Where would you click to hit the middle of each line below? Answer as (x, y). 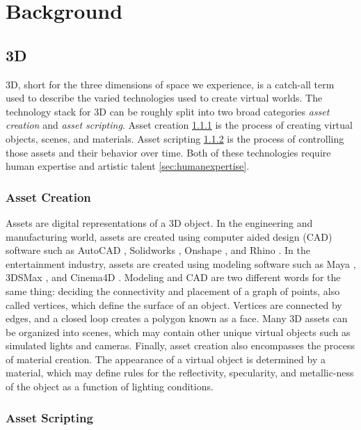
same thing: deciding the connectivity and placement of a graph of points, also (173, 290)
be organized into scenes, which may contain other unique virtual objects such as (178, 332)
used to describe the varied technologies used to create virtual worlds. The (164, 98)
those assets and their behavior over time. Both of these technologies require (168, 152)
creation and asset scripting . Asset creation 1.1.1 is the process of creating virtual (179, 125)
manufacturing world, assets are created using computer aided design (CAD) (169, 236)
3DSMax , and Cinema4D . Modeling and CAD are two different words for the (173, 277)
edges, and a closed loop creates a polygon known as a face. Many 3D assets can (177, 318)
